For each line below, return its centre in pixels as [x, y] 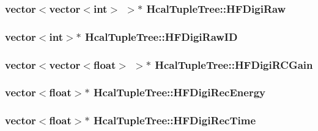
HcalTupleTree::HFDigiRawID [161, 36]
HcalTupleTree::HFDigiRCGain [234, 64]
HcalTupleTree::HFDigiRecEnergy [179, 92]
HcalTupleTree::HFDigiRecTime [175, 120]
